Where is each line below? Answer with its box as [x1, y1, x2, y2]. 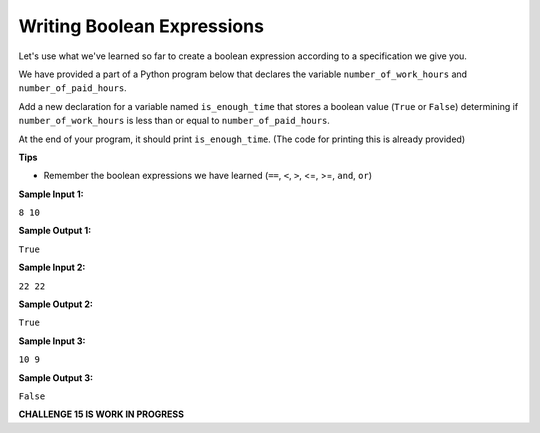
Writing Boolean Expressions [18, 15, 265, 37]
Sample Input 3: [18, 335, 86, 347]
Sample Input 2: [18, 261, 86, 274]
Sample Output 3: [18, 371, 94, 384]
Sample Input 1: [18, 188, 84, 200]
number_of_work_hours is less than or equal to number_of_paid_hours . [18, 115, 330, 127]
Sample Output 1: [18, 225, 92, 237]
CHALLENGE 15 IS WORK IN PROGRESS [18, 408, 185, 420]
